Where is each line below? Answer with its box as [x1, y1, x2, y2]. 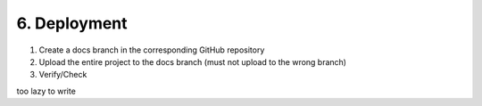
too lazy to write [16, 86, 76, 96]
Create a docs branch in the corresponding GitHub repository [38, 45, 265, 55]
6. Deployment [16, 13, 129, 33]
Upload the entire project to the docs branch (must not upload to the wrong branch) [38, 56, 347, 67]
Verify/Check [38, 69, 87, 80]
